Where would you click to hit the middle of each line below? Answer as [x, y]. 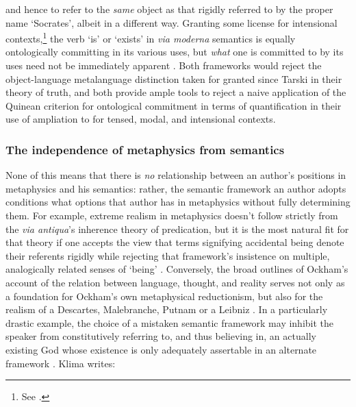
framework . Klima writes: [61, 363]
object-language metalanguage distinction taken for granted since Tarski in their [174, 78]
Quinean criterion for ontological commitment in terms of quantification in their [174, 105]
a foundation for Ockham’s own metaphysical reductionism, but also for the [164, 296]
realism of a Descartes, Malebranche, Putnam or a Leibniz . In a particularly [167, 309]
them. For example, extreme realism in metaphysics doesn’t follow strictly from [172, 215]
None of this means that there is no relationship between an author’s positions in [176, 175]
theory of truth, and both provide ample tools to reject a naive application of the [176, 92]
